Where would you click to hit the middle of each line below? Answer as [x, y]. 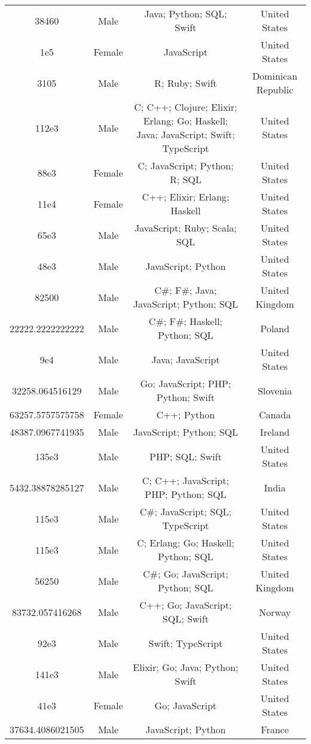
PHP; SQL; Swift [185, 456]
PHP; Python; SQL [186, 494]
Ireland [275, 432]
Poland [275, 328]
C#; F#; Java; [186, 290]
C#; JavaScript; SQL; [186, 511]
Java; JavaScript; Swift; [186, 134]
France [275, 729]
